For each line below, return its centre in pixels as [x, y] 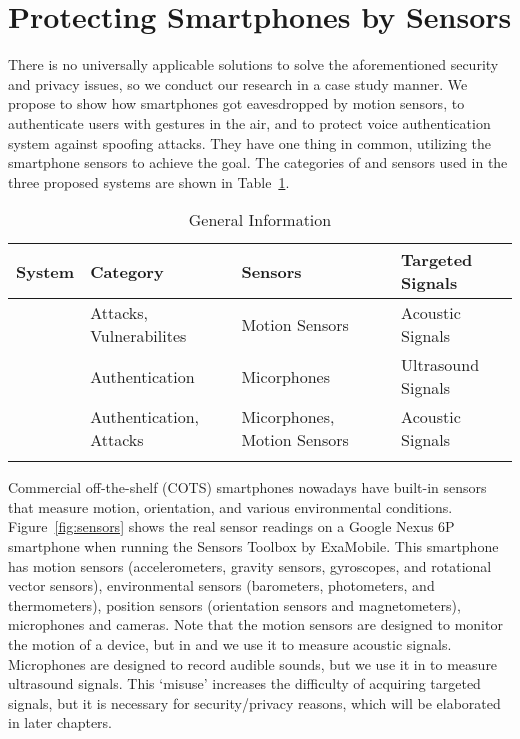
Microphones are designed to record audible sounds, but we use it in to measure [253, 663]
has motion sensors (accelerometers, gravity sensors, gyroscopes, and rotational [250, 565]
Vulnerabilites [138, 336]
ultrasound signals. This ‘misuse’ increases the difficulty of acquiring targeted [244, 683]
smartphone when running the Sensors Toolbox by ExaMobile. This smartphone [253, 546]
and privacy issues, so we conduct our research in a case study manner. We [238, 83]
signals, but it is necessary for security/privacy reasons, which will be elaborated [254, 702]
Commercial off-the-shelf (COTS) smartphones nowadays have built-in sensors [247, 487]
